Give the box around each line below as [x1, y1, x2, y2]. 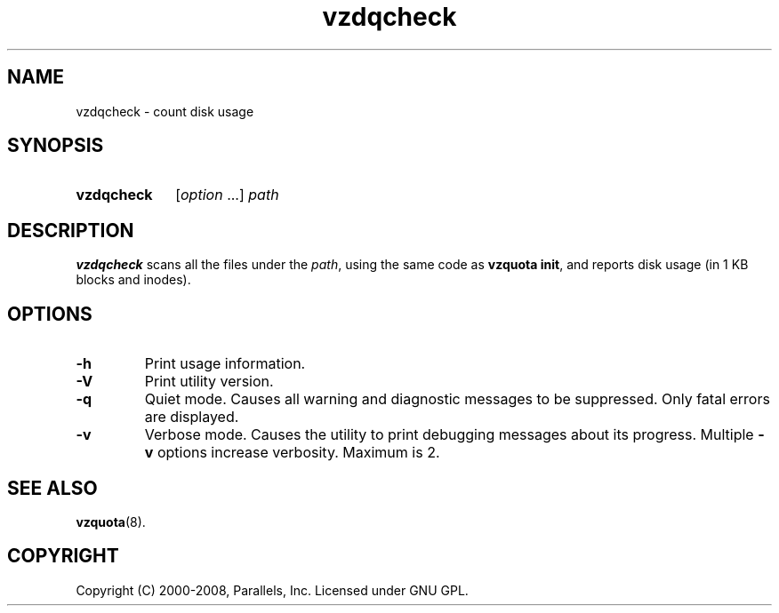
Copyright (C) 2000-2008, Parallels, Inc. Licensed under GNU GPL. [76, 582, 469, 598]
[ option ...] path [175, 186, 279, 204]
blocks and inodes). [76, 272, 191, 288]
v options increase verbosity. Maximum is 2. [144, 443, 440, 462]
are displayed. [144, 408, 239, 426]
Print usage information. [144, 354, 306, 373]
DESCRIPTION [7, 219, 134, 242]
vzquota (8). [76, 513, 146, 529]
